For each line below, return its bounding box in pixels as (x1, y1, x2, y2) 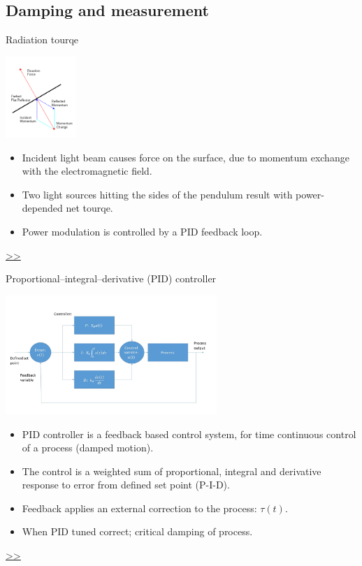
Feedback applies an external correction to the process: (22, 500, 257, 515)
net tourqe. (66, 201, 113, 215)
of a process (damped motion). (22, 440, 154, 455)
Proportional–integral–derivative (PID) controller (6, 271, 217, 286)
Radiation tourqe (6, 32, 79, 47)
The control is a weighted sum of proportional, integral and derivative (22, 463, 321, 478)
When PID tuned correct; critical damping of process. (22, 524, 253, 539)
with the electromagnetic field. (22, 164, 152, 178)
